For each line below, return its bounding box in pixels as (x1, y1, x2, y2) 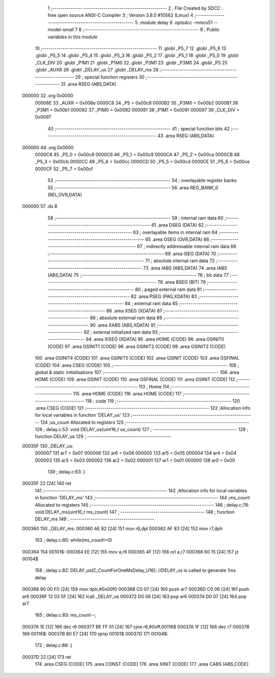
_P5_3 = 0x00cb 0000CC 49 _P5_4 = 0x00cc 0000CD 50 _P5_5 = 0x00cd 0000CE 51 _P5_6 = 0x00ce (35, 159, 250, 165)
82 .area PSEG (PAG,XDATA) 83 (130, 293, 197, 299)
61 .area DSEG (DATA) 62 (151, 222, 204, 228)
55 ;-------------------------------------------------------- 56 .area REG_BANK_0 (47, 184, 218, 191)
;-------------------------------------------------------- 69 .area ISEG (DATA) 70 (47, 250, 216, 257)
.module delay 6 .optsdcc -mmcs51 (139, 19, 213, 26)
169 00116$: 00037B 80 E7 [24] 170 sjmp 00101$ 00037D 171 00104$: (22, 631, 169, 637)
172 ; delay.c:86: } (35, 642, 72, 648)
